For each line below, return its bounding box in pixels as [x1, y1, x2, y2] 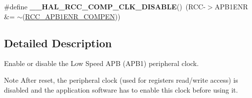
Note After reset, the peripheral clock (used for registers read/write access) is [4, 74, 238, 85]
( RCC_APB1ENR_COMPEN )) [22, 11, 121, 21]
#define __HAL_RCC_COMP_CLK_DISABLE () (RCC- [4, 1, 206, 11]
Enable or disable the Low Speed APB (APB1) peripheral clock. [4, 58, 199, 68]
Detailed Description [4, 35, 112, 50]
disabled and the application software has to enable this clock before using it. [4, 84, 238, 95]
